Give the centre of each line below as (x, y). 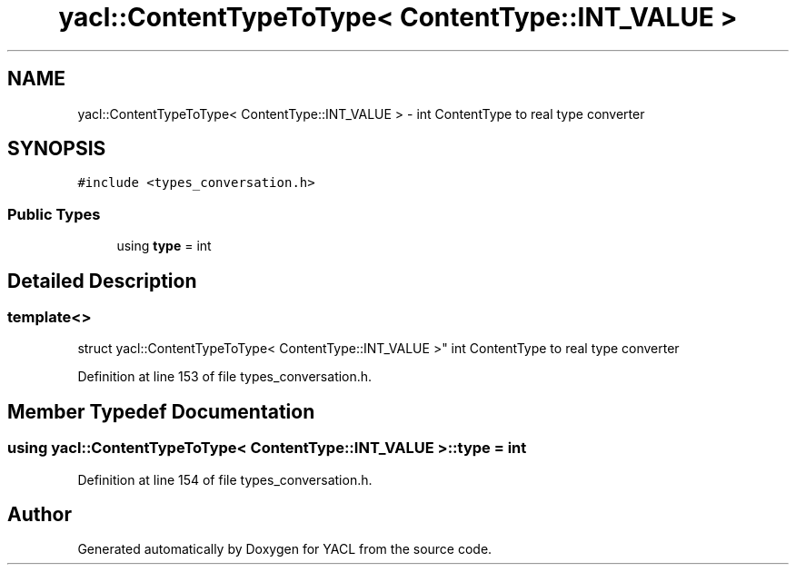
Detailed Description (102, 281)
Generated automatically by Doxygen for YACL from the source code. (285, 549)
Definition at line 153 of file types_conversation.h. (225, 377)
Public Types (54, 214)
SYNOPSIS (57, 149)
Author (40, 515)
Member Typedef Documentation (161, 411)
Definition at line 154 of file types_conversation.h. (225, 479)
